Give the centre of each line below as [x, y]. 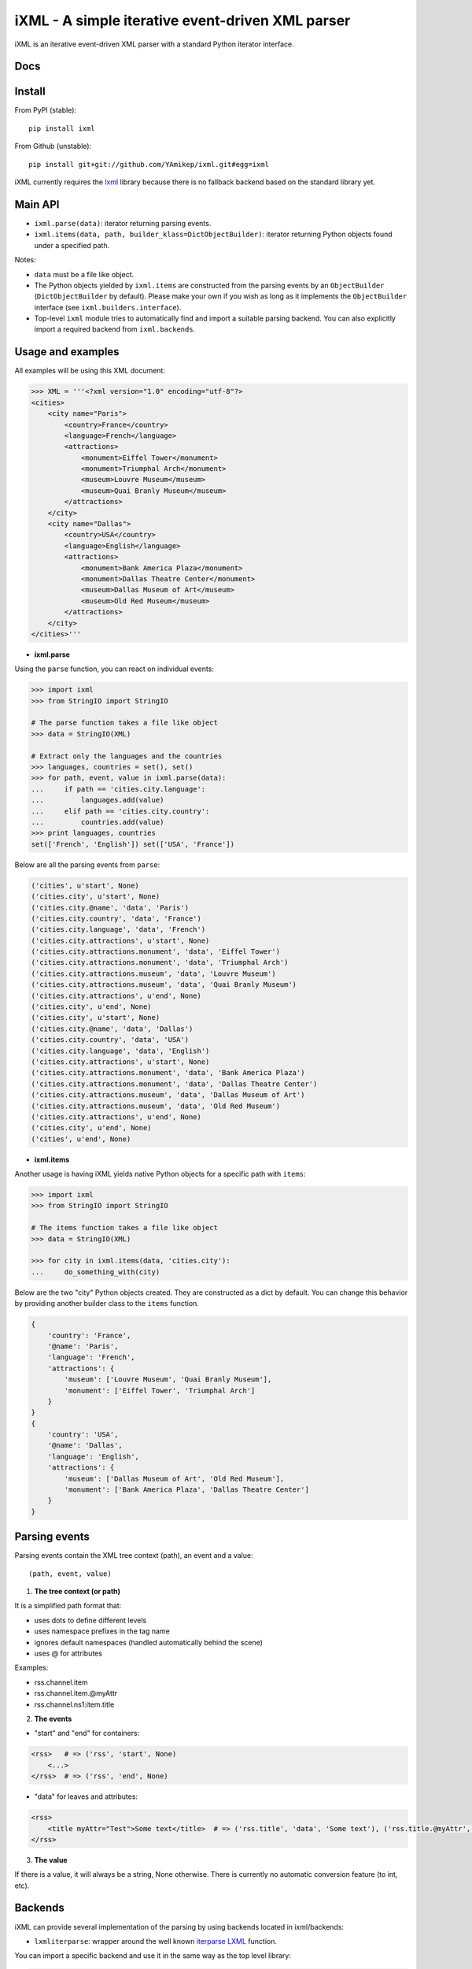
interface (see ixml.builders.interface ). [108, 307]
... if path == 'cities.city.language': [118, 789]
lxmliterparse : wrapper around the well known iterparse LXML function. [155, 1941]
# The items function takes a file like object [124, 1228]
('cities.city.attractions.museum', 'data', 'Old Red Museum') [156, 1106]
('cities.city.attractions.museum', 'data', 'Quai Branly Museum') [164, 985]
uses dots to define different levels [90, 1620]
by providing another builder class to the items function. [107, 1303]
